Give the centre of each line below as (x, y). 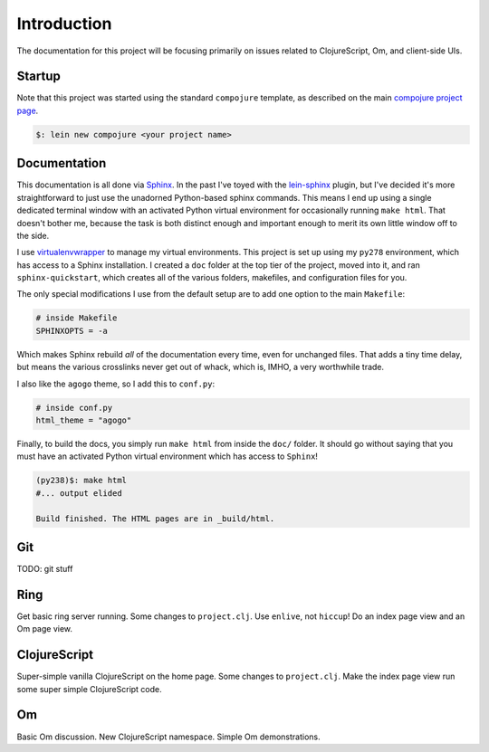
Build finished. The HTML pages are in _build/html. (155, 519)
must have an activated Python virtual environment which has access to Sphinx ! (168, 456)
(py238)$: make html (81, 481)
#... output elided (79, 493)
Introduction (64, 24)
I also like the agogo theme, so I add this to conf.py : (116, 384)
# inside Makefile (77, 318)
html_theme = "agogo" (84, 420)
